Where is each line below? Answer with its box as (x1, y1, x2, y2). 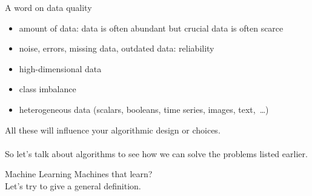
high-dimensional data (19, 62, 102, 75)
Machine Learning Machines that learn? (5, 167, 153, 180)
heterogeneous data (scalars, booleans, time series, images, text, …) (19, 103, 269, 115)
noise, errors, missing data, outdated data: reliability (19, 42, 214, 55)
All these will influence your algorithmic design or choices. (5, 123, 221, 136)
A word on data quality (5, 1, 92, 13)
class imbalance (19, 83, 76, 95)
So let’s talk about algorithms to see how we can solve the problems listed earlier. (5, 147, 308, 160)
